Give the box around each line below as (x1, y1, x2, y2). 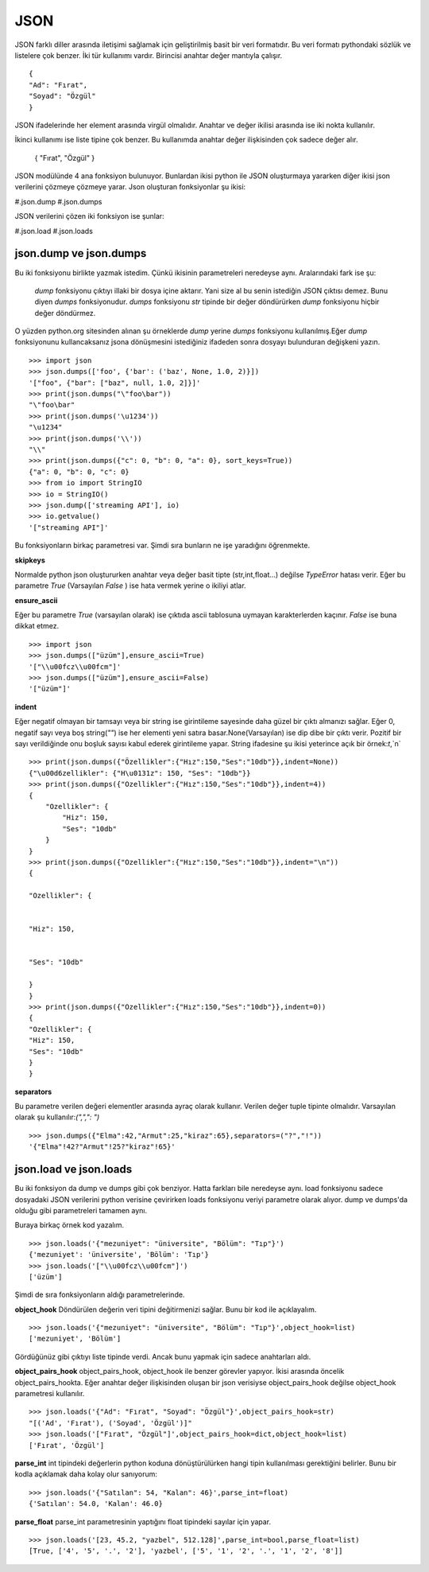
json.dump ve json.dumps (14, 247, 147, 260)
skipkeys (14, 555, 45, 565)
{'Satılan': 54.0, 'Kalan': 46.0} (29, 1500, 163, 1508)
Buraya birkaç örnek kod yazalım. (14, 1220, 125, 1230)
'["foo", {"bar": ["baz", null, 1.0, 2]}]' (29, 378, 201, 387)
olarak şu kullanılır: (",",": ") (14, 1112, 100, 1122)
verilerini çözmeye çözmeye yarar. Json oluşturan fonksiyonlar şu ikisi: (14, 182, 246, 192)
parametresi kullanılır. (14, 1389, 85, 1399)
